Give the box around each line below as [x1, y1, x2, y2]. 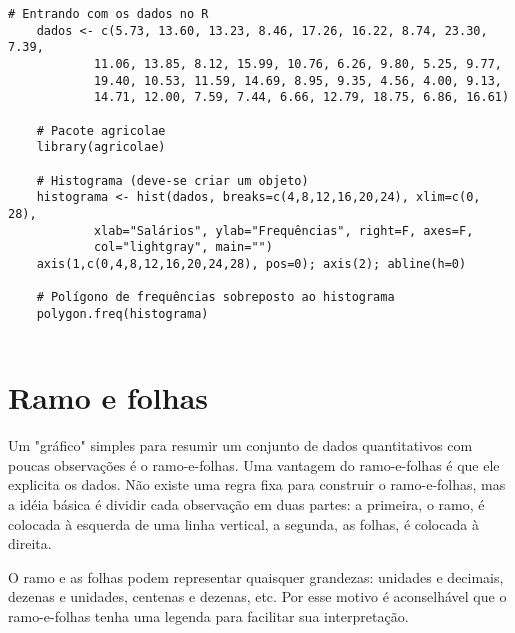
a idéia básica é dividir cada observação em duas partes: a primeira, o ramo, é [8, 494, 485, 515]
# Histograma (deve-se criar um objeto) [36, 173, 309, 188]
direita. [8, 533, 52, 554]
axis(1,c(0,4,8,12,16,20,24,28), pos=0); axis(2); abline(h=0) [36, 256, 467, 271]
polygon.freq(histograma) [36, 306, 209, 321]
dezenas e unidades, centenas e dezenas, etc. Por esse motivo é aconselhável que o [8, 586, 507, 607]
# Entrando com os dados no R [8, 7, 209, 21]
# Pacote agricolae [36, 123, 166, 138]
